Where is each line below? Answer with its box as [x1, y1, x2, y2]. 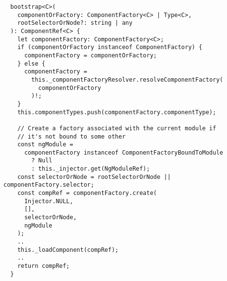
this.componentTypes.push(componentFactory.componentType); [17, 108, 216, 116]
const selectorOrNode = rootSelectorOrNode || [17, 173, 171, 180]
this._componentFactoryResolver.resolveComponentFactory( [31, 76, 224, 83]
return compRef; [17, 263, 70, 269]
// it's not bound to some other [17, 133, 126, 140]
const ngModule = [17, 141, 74, 148]
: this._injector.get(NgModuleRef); [31, 165, 150, 173]
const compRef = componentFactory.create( [17, 190, 157, 197]
